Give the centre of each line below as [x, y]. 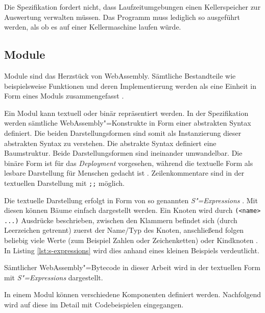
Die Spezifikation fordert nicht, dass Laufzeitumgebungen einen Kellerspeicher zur [132, 7]
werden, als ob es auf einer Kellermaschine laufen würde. [93, 27]
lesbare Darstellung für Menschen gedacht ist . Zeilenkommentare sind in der [124, 173]
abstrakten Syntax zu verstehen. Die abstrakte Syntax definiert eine [110, 143]
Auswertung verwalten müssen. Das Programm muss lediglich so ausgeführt [122, 17]
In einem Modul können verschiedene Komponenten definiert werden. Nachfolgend [133, 294]
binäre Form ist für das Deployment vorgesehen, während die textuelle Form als [129, 163]
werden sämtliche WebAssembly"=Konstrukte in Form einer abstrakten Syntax [128, 123]
